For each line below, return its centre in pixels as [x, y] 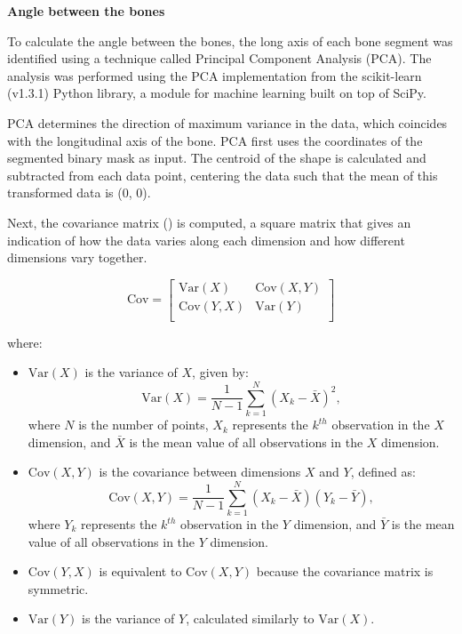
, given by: [220, 372]
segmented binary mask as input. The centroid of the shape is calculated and [217, 158]
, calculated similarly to [250, 618]
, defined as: [383, 472]
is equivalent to [140, 571]
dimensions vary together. [77, 257]
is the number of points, [143, 425]
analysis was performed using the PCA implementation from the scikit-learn [215, 75]
